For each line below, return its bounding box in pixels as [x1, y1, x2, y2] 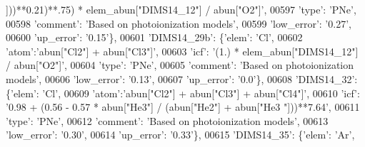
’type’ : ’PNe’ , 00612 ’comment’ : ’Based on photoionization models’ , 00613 [6, 113, 329, 128]
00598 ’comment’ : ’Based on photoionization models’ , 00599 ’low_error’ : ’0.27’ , [6, 16, 351, 31]
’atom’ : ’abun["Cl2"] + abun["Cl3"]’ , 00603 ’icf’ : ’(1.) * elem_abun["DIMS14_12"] [6, 43, 359, 58]
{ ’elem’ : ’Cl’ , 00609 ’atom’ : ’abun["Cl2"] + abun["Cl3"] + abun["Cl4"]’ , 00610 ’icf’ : [6, 85, 360, 100]
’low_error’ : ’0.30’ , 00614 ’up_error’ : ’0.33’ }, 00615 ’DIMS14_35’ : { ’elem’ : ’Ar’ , [6, 127, 355, 142]
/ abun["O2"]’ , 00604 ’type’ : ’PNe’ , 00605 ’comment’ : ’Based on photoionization [6, 58, 354, 72]
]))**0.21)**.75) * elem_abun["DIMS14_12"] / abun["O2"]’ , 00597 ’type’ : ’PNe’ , [6, 2, 356, 16]
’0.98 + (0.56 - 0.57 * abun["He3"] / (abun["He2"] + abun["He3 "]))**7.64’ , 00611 [6, 99, 360, 114]
